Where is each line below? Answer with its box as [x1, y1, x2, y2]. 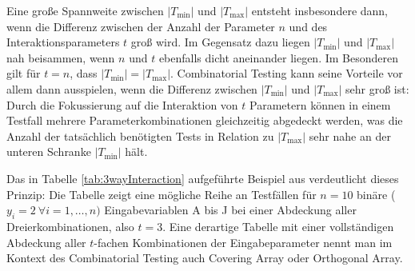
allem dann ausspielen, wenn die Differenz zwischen [6, 80, 257, 97]
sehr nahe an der [309, 127, 391, 144]
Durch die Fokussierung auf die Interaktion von [6, 96, 238, 113]
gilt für [6, 65, 41, 82]
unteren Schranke [6, 143, 91, 160]
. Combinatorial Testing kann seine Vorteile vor [170, 65, 403, 82]
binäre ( [357, 185, 396, 202]
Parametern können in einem [249, 96, 391, 113]
